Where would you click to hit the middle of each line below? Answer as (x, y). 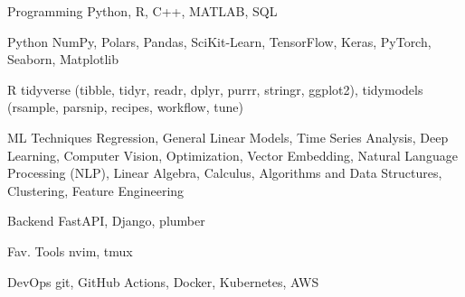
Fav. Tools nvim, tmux (70, 251)
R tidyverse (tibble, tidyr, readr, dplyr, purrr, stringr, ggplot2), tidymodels (215, 89)
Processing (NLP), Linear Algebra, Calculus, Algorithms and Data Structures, (225, 173)
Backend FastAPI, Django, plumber (106, 221)
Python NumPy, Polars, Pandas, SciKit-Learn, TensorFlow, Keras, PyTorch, (219, 41)
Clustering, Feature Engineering (96, 190)
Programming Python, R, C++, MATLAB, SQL (142, 11)
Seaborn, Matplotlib (63, 59)
